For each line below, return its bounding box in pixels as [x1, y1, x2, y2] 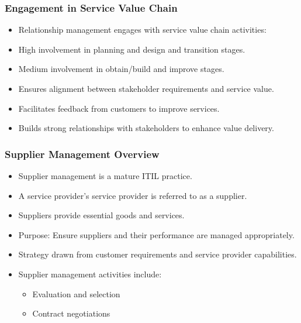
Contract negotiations [32, 307, 110, 319]
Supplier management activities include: [18, 267, 162, 280]
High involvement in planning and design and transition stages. [18, 43, 245, 55]
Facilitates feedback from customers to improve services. [18, 102, 220, 114]
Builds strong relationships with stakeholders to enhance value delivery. [18, 122, 274, 134]
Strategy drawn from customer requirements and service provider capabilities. [18, 248, 297, 260]
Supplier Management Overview [5, 146, 160, 161]
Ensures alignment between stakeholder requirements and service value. [18, 83, 274, 94]
